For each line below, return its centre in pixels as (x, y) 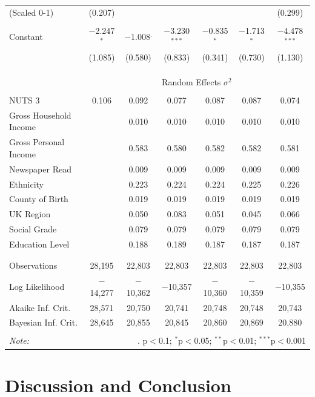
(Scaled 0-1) (31, 12)
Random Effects (191, 81)
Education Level (39, 244)
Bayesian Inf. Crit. (44, 322)
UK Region (30, 214)
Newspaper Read (40, 169)
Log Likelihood (37, 286)
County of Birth (39, 199)
